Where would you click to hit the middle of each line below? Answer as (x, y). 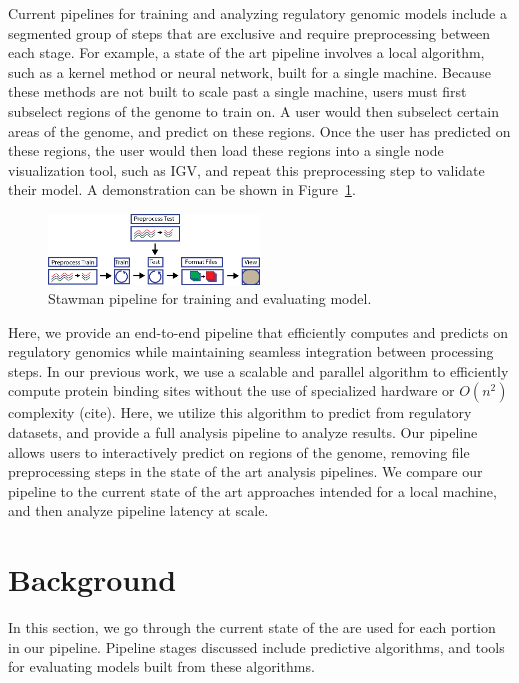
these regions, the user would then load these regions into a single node (226, 150)
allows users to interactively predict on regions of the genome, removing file (239, 451)
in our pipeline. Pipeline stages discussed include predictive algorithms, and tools (256, 646)
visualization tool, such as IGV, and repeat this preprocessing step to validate (246, 169)
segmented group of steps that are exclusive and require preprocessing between (249, 32)
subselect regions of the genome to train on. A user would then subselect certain (253, 110)
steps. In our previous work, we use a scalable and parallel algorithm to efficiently (258, 370)
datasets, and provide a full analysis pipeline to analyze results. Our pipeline (243, 432)
